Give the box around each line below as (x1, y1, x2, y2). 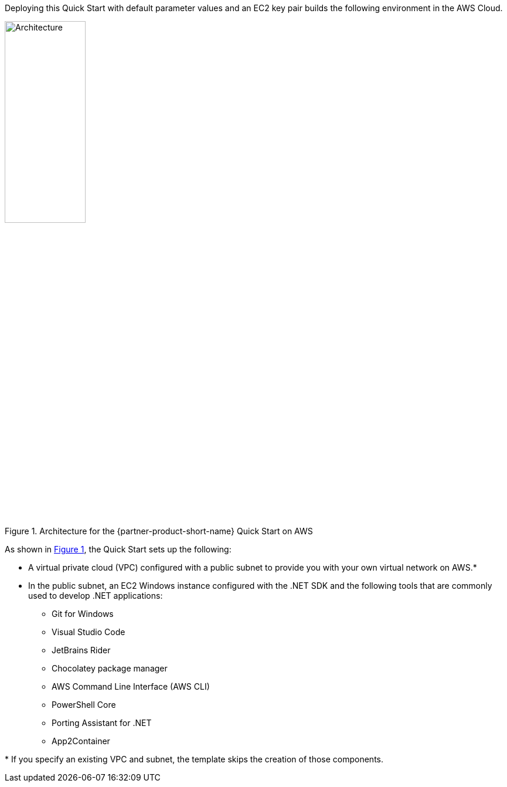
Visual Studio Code (52, 626, 125, 637)
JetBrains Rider (52, 644, 111, 655)
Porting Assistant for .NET (52, 717, 152, 728)
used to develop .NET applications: (28, 590, 163, 601)
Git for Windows (52, 608, 114, 619)
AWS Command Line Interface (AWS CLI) (52, 681, 210, 691)
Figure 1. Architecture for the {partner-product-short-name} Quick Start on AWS (5, 525, 313, 536)
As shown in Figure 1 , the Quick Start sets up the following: (5, 544, 232, 554)
